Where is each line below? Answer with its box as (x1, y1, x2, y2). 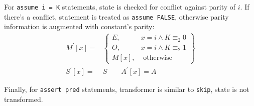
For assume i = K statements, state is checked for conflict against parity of (4, 2, 236, 12)
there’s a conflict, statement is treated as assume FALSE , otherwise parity (4, 11, 229, 22)
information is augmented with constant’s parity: (4, 21, 155, 32)
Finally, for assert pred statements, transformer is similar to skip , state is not (4, 84, 249, 94)
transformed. (4, 94, 43, 104)
